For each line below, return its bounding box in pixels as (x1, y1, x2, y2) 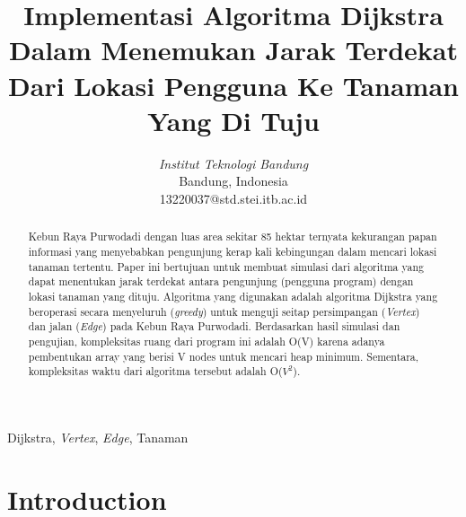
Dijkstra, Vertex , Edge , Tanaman (7, 427, 189, 446)
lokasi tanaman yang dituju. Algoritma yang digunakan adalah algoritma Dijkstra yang (28, 288, 438, 303)
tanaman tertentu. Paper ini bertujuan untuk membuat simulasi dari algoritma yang (28, 258, 424, 274)
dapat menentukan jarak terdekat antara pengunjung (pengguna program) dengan (28, 274, 414, 289)
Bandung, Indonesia (179, 171, 288, 190)
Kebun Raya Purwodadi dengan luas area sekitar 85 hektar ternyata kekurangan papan (28, 229, 437, 244)
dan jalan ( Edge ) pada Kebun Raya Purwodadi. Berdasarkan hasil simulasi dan (28, 319, 400, 334)
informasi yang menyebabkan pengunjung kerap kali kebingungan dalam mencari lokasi (28, 243, 437, 258)
